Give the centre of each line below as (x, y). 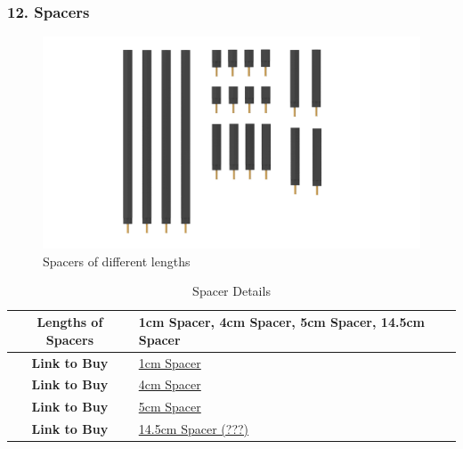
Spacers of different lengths (117, 261)
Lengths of (70, 322)
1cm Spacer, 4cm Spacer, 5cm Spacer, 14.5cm (282, 322)
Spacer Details (231, 291)
